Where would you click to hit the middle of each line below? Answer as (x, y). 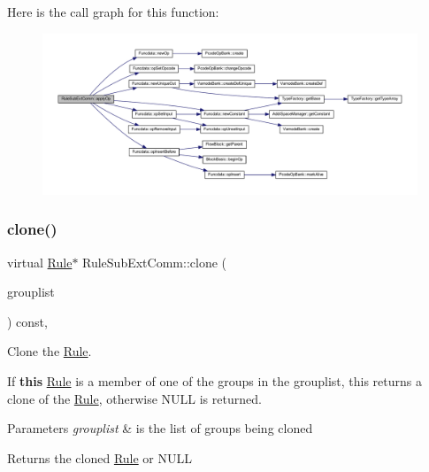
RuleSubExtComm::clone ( (154, 262)
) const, (27, 321)
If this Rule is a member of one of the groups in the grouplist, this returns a (214, 380)
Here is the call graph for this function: (113, 12)
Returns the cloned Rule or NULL (100, 457)
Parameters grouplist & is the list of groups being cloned (160, 428)
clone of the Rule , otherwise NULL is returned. (134, 398)
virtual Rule (40, 262)
